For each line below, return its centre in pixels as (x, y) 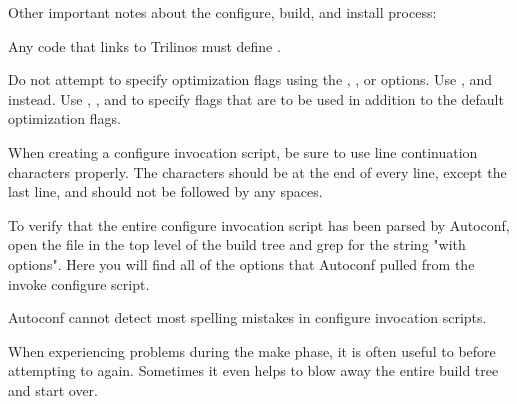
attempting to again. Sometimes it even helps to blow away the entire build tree (253, 370)
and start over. (53, 389)
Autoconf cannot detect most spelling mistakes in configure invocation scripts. (247, 317)
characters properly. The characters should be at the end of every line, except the (257, 171)
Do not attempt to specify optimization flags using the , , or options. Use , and (250, 79)
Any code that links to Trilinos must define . (144, 45)
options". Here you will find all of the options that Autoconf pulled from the (241, 263)
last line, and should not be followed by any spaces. (165, 191)
